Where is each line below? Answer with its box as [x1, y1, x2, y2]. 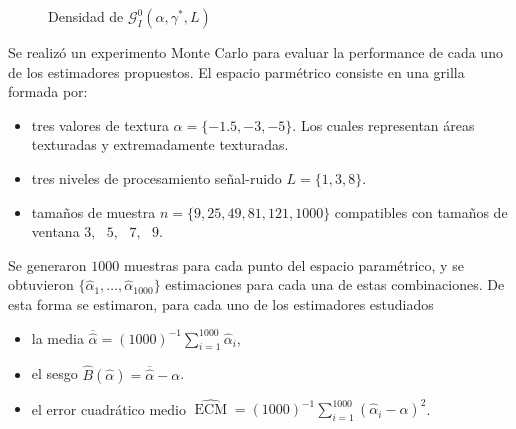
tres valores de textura [31, 114, 169, 135]
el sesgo [31, 363, 78, 384]
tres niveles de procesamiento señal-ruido [31, 167, 282, 188]
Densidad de [48, 6, 124, 26]
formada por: [8, 81, 88, 102]
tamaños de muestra [31, 201, 156, 222]
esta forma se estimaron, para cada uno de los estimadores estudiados [8, 293, 434, 314]
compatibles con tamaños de [334, 201, 508, 222]
